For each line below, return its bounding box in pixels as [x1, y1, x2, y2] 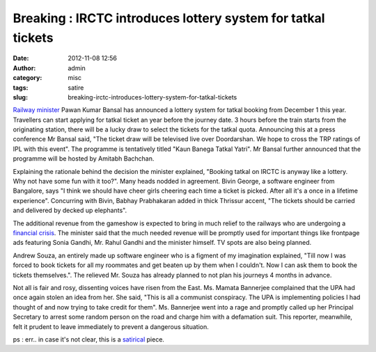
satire [68, 83, 84, 92]
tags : [13, 83, 29, 92]
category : [13, 74, 42, 82]
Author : [13, 63, 36, 72]
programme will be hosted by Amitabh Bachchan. [13, 154, 155, 163]
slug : [13, 93, 28, 101]
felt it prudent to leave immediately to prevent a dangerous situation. [13, 322, 209, 330]
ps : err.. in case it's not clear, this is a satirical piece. [13, 335, 165, 344]
